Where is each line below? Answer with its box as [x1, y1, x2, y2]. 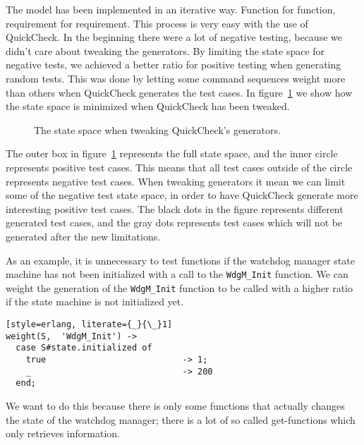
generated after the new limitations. [6, 228, 161, 243]
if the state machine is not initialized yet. [6, 294, 184, 309]
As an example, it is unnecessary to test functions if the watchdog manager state [6, 252, 355, 267]
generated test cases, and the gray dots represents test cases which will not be [6, 215, 343, 230]
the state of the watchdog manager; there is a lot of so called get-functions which [6, 412, 356, 427]
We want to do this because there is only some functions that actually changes [6, 398, 345, 413]
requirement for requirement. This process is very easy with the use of [6, 16, 308, 30]
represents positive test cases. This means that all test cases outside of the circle [6, 159, 353, 174]
